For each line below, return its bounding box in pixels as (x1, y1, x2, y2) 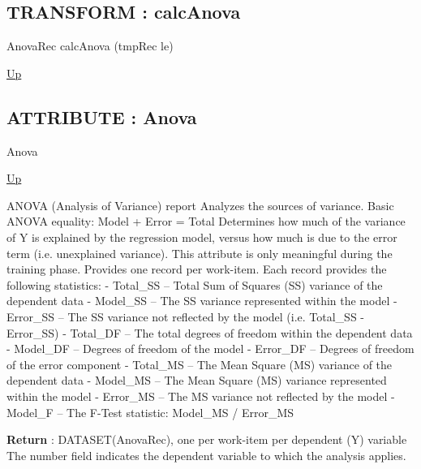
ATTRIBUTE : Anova (6, 104, 197, 129)
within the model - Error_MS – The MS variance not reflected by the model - (6, 387, 395, 404)
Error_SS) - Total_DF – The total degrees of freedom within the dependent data (6, 324, 413, 341)
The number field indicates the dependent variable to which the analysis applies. (6, 446, 406, 463)
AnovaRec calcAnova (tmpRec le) (6, 37, 174, 54)
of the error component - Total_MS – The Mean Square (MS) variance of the (6, 355, 393, 372)
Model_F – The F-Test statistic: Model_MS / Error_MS (6, 403, 294, 420)
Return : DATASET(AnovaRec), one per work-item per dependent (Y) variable (6, 431, 407, 448)
